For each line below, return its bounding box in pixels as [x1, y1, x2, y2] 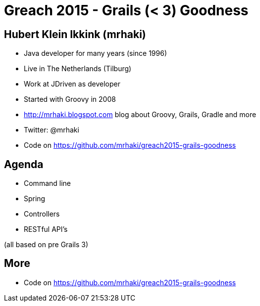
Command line [24, 179, 71, 188]
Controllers [24, 210, 60, 219]
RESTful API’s [24, 225, 68, 234]
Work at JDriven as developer [24, 80, 121, 88]
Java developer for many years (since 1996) [24, 49, 167, 58]
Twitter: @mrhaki [24, 126, 79, 134]
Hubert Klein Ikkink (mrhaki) [4, 28, 146, 41]
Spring [24, 194, 46, 203]
